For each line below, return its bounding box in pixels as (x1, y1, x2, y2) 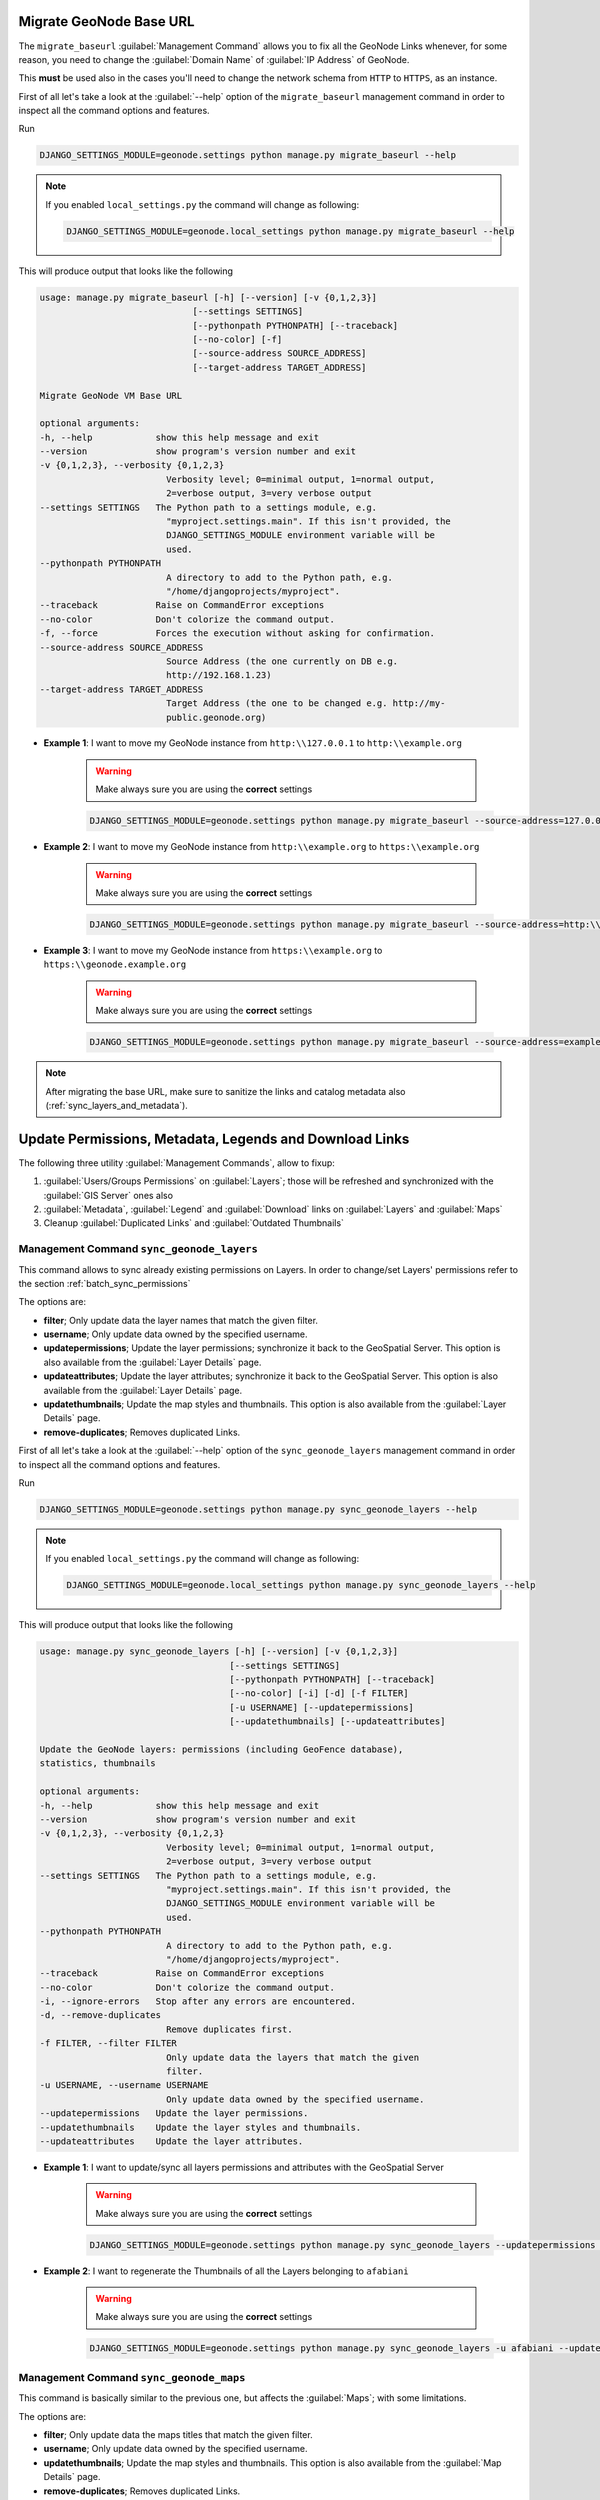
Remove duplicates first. (165, 2023, 294, 2035)
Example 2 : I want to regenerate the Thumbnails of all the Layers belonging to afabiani (43, 2265, 409, 2277)
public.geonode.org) (165, 711, 267, 723)
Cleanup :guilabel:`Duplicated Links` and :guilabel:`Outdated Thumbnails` (43, 1217, 345, 1229)
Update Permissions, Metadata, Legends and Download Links (18, 1130, 410, 1147)
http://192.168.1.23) (165, 670, 272, 681)
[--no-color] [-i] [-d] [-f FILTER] (229, 1688, 409, 1699)
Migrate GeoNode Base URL (18, 13, 195, 30)
